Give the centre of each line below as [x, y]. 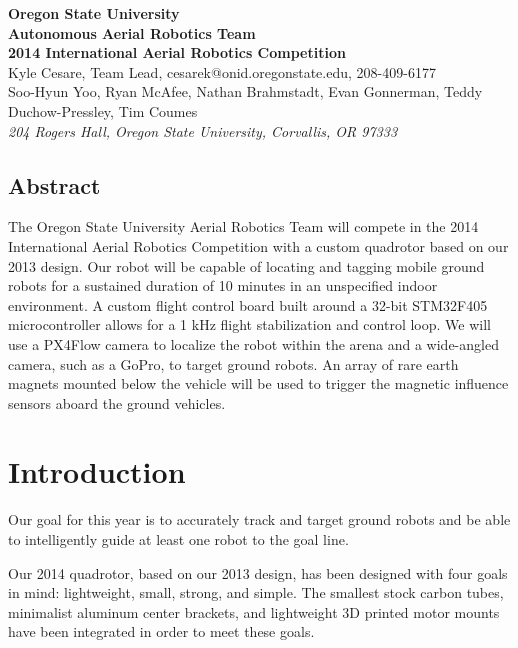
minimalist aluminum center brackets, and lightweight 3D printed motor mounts [254, 611]
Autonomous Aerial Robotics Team [132, 32]
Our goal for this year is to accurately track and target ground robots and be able [259, 519]
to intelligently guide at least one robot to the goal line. [178, 539]
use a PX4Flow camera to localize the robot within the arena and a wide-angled [253, 343]
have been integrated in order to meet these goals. [161, 631]
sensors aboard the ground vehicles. [117, 402]
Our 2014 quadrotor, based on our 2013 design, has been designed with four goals [258, 572]
